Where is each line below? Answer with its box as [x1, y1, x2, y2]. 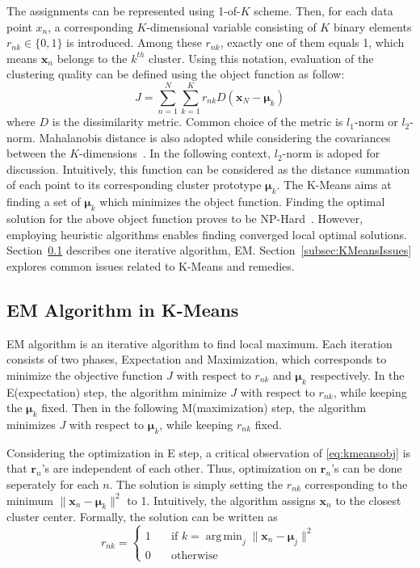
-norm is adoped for [282, 145, 380, 162]
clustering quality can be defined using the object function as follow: [6, 65, 345, 82]
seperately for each [6, 476, 99, 492]
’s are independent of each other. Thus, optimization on [41, 460, 317, 477]
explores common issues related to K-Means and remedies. [6, 257, 295, 274]
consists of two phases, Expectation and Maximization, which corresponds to [6, 351, 387, 368]
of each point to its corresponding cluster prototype [6, 176, 262, 193]
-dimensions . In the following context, [79, 145, 271, 162]
